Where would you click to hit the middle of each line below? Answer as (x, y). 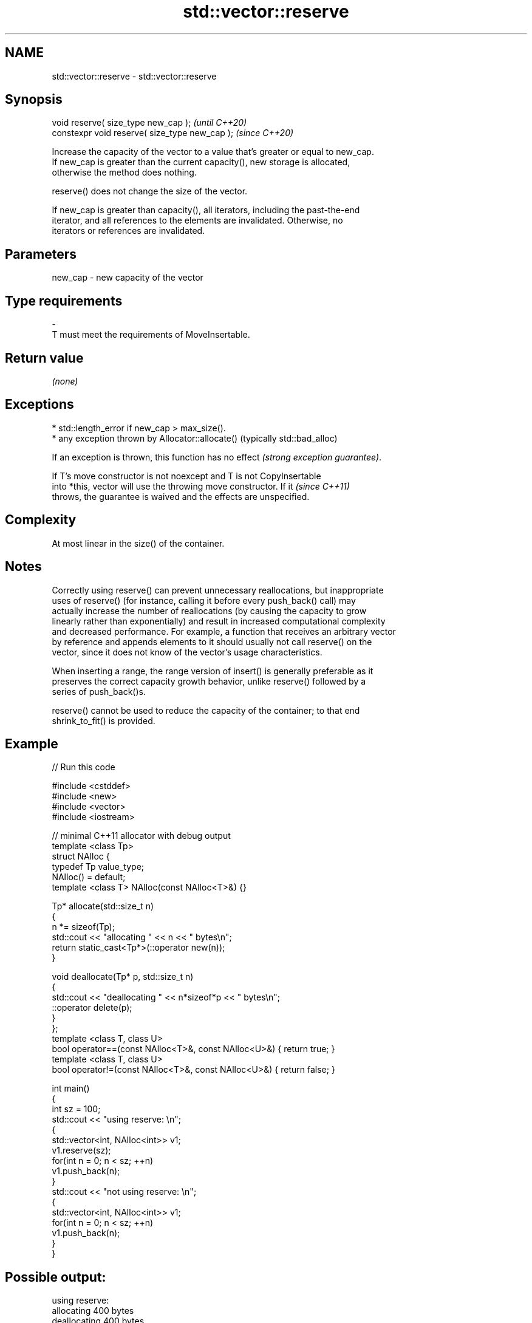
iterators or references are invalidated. (128, 231)
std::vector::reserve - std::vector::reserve (134, 76)
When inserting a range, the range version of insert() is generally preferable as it (213, 671)
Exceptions (39, 405)
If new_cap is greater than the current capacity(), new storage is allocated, (201, 162)
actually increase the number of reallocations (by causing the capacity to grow (209, 610)
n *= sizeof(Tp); (83, 927)
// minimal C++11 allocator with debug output (141, 836)
